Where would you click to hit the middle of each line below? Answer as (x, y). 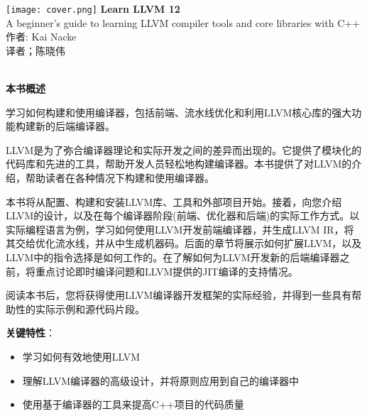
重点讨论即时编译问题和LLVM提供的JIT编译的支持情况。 (166, 271)
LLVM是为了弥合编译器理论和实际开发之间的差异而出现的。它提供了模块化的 (184, 149)
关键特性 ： (31, 333)
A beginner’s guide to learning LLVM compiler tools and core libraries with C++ (183, 22)
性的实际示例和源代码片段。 (80, 308)
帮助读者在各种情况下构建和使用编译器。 (120, 177)
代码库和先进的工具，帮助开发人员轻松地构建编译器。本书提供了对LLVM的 (179, 164)
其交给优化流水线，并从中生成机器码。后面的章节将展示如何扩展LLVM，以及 (184, 243)
